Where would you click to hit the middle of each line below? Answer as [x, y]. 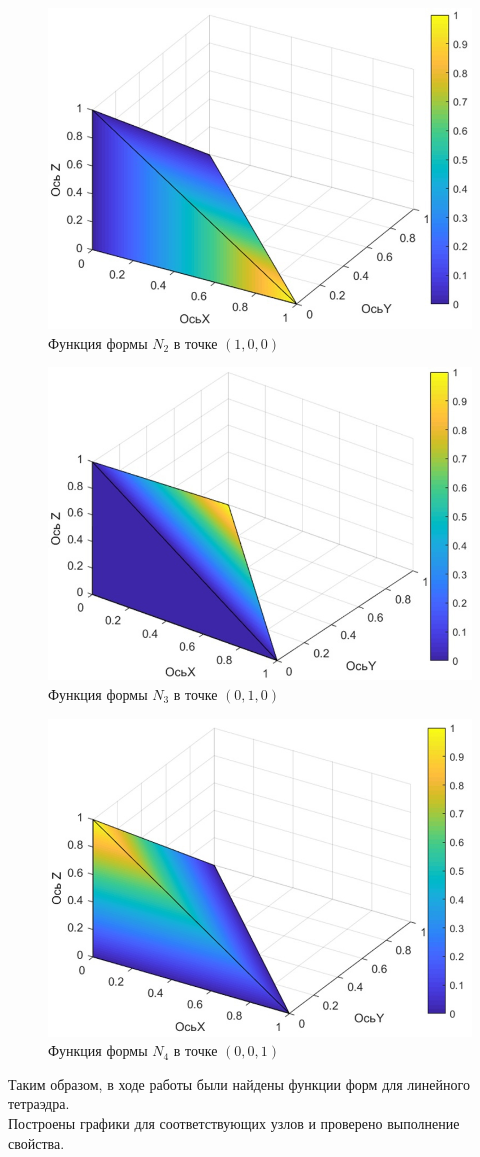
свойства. [36, 1142]
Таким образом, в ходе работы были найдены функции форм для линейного [239, 1083]
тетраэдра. [39, 1103]
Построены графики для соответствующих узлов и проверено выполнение [234, 1123]
